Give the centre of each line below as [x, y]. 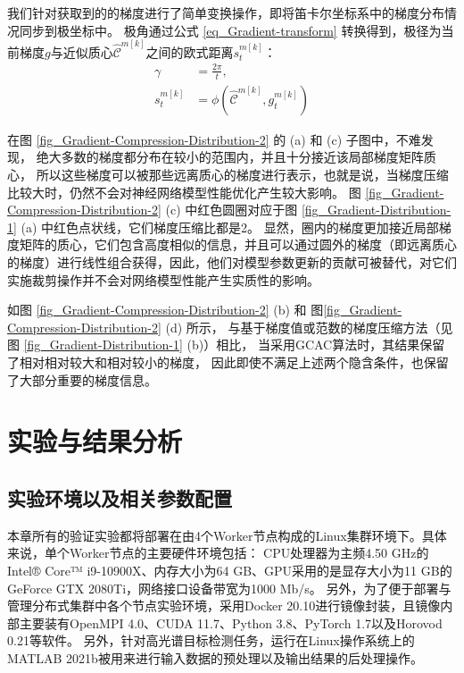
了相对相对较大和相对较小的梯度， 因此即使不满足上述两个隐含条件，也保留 [228, 362]
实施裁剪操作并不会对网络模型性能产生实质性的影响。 [163, 279]
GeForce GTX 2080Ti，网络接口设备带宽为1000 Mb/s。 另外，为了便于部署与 [229, 588]
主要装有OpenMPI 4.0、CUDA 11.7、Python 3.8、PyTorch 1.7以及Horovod [231, 623]
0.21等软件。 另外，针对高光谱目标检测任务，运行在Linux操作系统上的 [211, 640]
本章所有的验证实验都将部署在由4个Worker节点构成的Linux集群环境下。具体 [227, 535]
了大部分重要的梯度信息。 [82, 379]
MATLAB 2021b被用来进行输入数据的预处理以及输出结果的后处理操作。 [215, 657]
